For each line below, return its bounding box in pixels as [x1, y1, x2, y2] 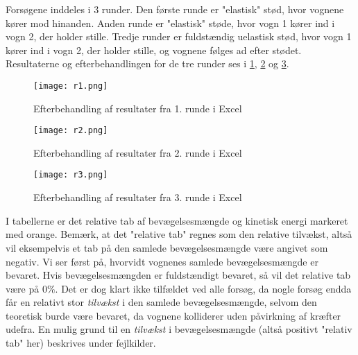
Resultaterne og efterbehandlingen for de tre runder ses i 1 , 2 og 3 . [6, 56, 289, 71]
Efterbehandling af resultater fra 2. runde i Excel [33, 145, 242, 159]
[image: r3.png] [33, 170, 108, 180]
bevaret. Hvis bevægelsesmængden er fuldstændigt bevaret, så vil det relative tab [6, 268, 351, 282]
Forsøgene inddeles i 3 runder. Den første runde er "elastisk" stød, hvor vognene [6, 2, 344, 16]
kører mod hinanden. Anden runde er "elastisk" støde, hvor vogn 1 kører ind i [6, 15, 335, 30]
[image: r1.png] [33, 80, 108, 91]
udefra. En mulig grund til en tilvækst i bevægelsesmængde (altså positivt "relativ [6, 322, 352, 336]
